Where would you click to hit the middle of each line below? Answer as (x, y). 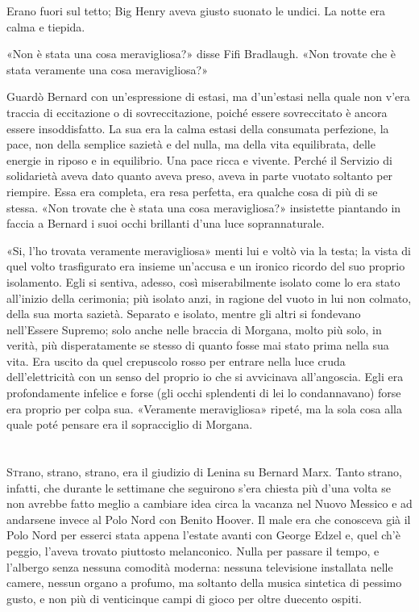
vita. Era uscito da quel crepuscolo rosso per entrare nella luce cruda (176, 360)
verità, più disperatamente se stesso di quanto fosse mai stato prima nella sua (198, 345)
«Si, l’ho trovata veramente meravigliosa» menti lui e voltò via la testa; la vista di (209, 250)
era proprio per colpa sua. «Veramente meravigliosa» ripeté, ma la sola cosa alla (204, 408)
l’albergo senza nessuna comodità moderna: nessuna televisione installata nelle (200, 566)
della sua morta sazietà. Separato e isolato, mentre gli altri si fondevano (184, 314)
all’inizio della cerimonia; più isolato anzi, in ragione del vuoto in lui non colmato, (209, 298)
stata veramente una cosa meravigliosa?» (107, 69)
